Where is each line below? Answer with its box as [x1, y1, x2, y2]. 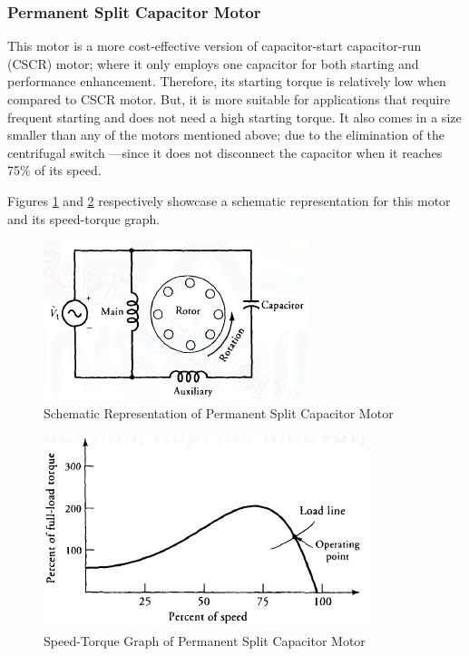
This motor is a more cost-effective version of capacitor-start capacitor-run [7, 36, 422, 55]
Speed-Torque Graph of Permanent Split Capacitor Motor [44, 631, 366, 650]
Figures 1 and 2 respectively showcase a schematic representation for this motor [7, 191, 451, 210]
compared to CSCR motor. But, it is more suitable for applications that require [7, 90, 451, 108]
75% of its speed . [7, 161, 102, 180]
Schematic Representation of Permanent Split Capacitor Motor [44, 403, 394, 422]
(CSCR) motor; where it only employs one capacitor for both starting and [7, 54, 419, 73]
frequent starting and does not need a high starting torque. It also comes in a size [7, 107, 462, 126]
